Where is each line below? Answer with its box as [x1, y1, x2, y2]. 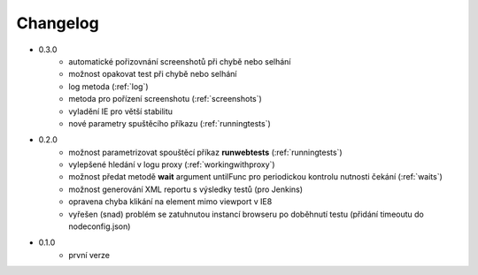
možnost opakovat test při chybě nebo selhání [68, 69, 237, 80]
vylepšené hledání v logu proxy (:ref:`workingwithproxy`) [68, 159, 275, 170]
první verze [68, 249, 111, 260]
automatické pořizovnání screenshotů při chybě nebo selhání [68, 56, 291, 66]
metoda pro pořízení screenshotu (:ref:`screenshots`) [68, 94, 263, 104]
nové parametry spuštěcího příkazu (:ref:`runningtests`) [68, 118, 272, 128]
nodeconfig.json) [68, 221, 131, 232]
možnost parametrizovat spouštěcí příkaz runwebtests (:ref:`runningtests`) [68, 147, 343, 157]
